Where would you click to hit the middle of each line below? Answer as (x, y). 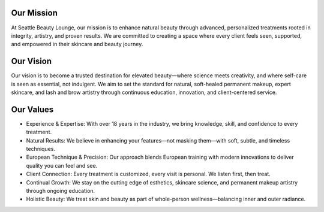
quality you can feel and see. (62, 165)
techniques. (40, 149)
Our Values (32, 109)
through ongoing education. (61, 191)
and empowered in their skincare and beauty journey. (77, 44)
